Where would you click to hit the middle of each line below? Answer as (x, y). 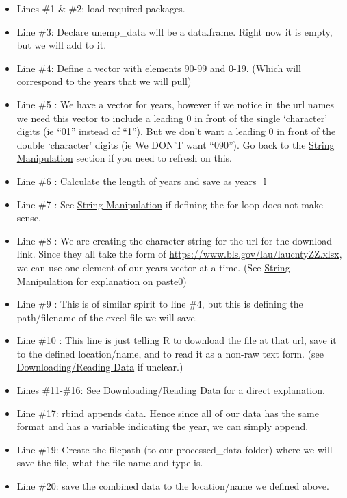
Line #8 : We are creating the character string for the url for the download (175, 240)
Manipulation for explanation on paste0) (102, 281)
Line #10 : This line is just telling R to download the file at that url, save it (177, 340)
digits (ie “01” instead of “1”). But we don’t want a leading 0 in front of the (176, 131)
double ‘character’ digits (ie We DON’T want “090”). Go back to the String (176, 144)
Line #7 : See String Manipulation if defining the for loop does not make (170, 204)
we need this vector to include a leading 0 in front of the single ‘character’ (172, 117)
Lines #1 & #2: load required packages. (101, 8)
